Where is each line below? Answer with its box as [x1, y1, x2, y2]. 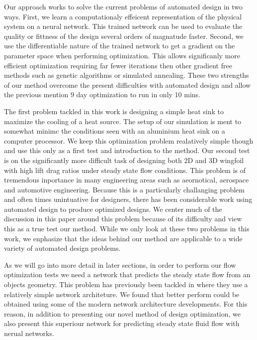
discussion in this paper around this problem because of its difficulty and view [4, 213, 242, 224]
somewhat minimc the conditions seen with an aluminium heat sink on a [4, 126, 225, 136]
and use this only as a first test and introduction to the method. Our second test [4, 145, 250, 156]
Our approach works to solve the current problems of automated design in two [4, 1, 243, 11]
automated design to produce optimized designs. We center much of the [4, 203, 222, 214]
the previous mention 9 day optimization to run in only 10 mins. [4, 89, 200, 100]
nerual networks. [4, 328, 54, 338]
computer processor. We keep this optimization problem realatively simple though [4, 135, 254, 146]
